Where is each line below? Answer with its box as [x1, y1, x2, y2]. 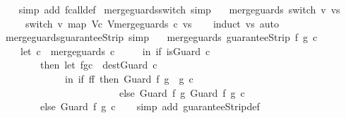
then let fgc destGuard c [40, 57, 157, 72]
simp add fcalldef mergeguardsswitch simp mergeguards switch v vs [18, 2, 340, 16]
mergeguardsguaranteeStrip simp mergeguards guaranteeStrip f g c [5, 30, 318, 45]
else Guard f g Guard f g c [119, 85, 245, 100]
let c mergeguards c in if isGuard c [20, 43, 210, 58]
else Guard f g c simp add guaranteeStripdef [40, 99, 260, 114]
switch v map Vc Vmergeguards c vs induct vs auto [25, 16, 279, 30]
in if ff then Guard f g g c [64, 71, 193, 85]
